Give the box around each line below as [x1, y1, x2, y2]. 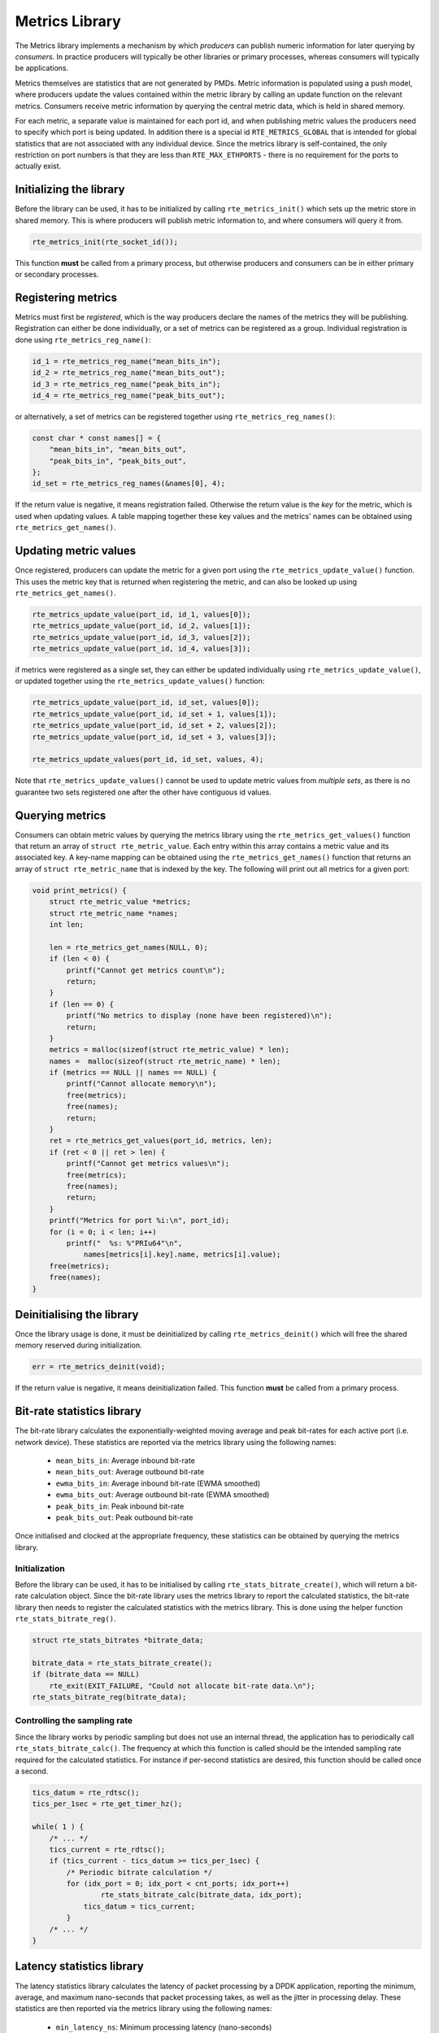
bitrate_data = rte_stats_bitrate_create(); [32, 1658, 213, 1667]
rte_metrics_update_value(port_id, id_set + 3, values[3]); [32, 732, 277, 742]
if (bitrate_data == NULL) [32, 1669, 140, 1679]
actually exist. [15, 161, 62, 171]
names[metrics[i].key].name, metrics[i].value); [83, 1250, 281, 1260]
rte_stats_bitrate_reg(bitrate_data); [32, 1692, 187, 1702]
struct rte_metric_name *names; [49, 908, 179, 918]
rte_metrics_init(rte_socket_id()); [32, 237, 179, 246]
